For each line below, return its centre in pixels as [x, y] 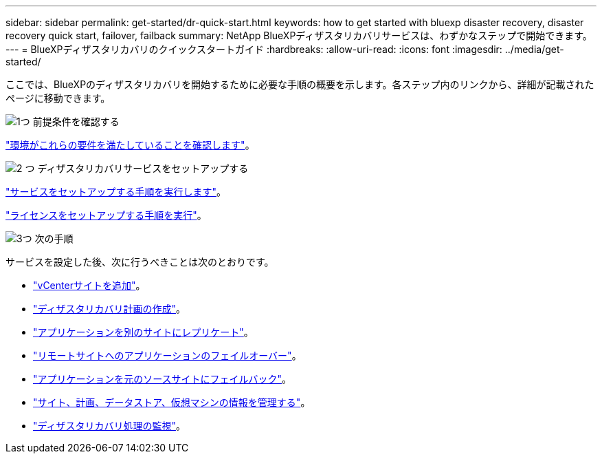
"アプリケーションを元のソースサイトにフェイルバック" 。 [163, 379]
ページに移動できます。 [58, 98]
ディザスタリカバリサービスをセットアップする [143, 168]
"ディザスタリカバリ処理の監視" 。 [109, 426]
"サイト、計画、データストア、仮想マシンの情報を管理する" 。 [172, 402]
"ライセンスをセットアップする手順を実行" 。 [106, 215]
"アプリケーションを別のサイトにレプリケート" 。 [143, 332]
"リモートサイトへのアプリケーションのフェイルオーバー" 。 [167, 355]
